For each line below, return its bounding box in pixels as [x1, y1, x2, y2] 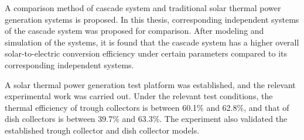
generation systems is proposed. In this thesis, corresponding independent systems [5, 13, 299, 25]
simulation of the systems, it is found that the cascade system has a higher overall [5, 36, 299, 48]
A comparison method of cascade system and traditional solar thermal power [5, 2, 281, 13]
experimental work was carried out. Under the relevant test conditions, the [5, 90, 273, 102]
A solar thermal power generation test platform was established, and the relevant [5, 78, 296, 90]
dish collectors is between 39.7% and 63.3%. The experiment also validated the [5, 113, 288, 125]
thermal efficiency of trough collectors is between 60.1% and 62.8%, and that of [5, 101, 289, 113]
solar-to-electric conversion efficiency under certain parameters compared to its [5, 47, 288, 60]
